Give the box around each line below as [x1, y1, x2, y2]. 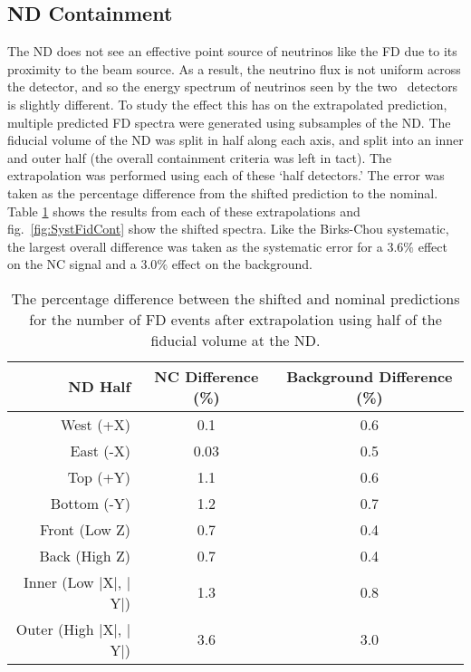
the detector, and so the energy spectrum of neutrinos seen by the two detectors [7, 77, 458, 96]
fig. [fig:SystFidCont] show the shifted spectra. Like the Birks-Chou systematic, [7, 219, 449, 238]
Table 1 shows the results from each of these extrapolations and [7, 201, 360, 220]
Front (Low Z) [40, 518, 131, 540]
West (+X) [61, 413, 131, 435]
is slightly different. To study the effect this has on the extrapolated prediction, [7, 94, 447, 113]
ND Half [68, 376, 131, 398]
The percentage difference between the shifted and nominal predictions [11, 287, 460, 309]
